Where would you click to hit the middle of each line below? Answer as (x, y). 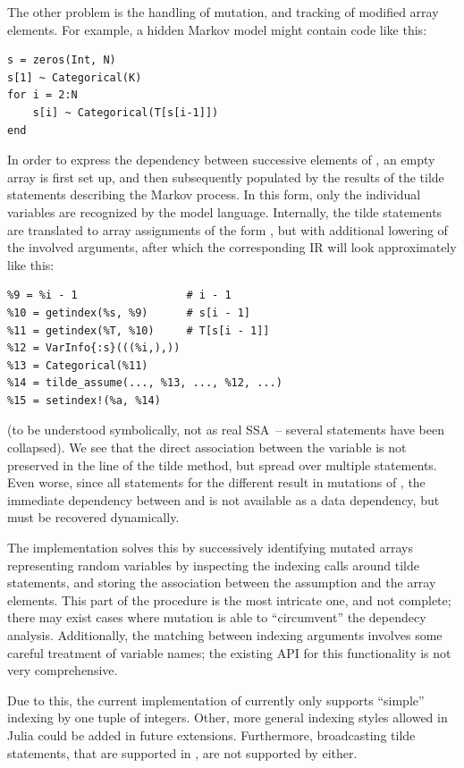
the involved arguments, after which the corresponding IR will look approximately (232, 247)
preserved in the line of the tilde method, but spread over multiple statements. (222, 464)
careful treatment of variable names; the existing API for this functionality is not (229, 652)
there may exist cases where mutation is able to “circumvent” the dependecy (217, 617)
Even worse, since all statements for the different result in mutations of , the (216, 482)
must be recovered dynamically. (93, 517)
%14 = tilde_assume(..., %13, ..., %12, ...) (145, 383)
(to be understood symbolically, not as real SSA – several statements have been (226, 430)
